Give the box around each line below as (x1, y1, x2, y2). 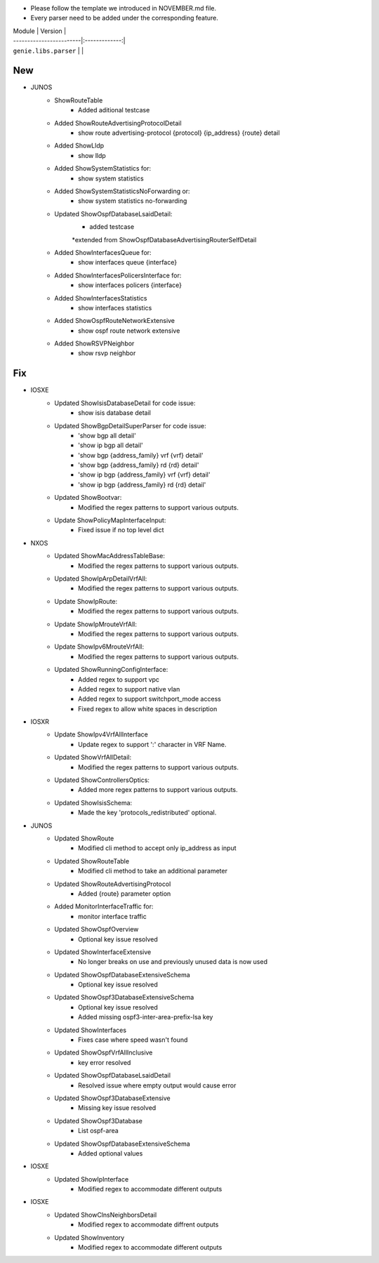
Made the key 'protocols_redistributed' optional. (78, 808, 217, 817)
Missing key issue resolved (78, 1104, 157, 1112)
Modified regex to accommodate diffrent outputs (78, 1220, 219, 1229)
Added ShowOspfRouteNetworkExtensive (54, 317, 175, 325)
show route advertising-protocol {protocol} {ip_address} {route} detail (78, 128, 280, 137)
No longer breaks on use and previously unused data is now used (78, 958, 268, 966)
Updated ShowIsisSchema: (54, 798, 133, 807)
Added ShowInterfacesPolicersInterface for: (54, 271, 182, 279)
